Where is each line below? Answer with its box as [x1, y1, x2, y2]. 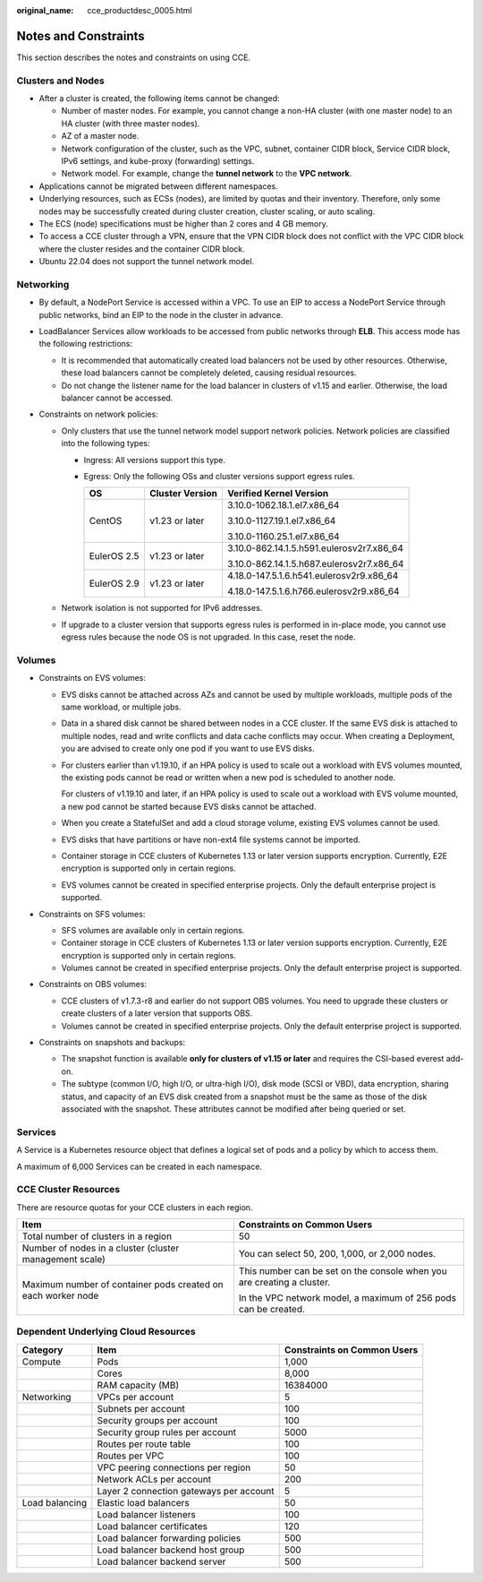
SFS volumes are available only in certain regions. [61, 924, 245, 935]
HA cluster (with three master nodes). [61, 117, 200, 129]
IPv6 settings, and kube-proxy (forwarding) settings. [61, 156, 255, 166]
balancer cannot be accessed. [61, 392, 174, 403]
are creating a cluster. [238, 1277, 331, 1289]
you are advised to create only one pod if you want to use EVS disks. [61, 744, 315, 754]
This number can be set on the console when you [238, 1265, 447, 1277]
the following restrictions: [38, 339, 133, 349]
